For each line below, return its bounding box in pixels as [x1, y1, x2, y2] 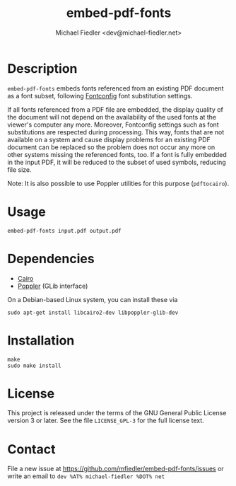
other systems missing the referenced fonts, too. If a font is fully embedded [7, 150, 228, 158]
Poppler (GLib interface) [17, 282, 88, 290]
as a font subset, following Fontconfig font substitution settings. [7, 91, 193, 100]
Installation [7, 332, 75, 348]
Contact [7, 441, 56, 457]
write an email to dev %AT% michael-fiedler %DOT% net [7, 472, 165, 480]
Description [7, 60, 78, 76]
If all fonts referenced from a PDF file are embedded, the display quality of [7, 105, 224, 114]
